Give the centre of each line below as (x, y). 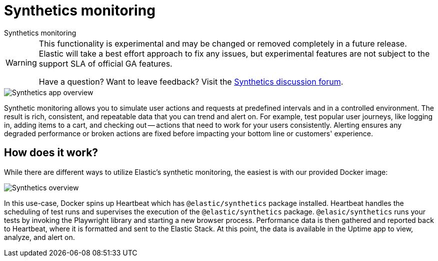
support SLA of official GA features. (105, 63)
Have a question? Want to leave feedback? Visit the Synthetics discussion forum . (191, 81)
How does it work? (51, 153)
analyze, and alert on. (39, 237)
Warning (21, 62)
